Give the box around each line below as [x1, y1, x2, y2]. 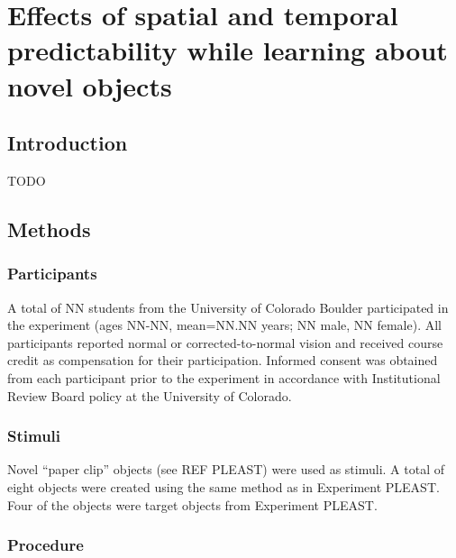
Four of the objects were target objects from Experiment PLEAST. [7, 495, 378, 514]
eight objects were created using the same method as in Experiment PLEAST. [7, 477, 440, 496]
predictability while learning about [7, 32, 448, 69]
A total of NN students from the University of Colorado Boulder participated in [7, 297, 449, 316]
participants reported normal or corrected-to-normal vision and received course [7, 333, 443, 352]
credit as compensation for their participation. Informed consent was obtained [7, 351, 438, 370]
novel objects [7, 67, 172, 104]
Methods [7, 215, 91, 242]
